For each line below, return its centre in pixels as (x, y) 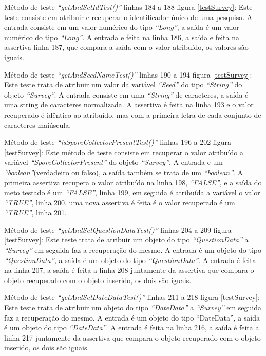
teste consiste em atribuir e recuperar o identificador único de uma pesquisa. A (128, 17)
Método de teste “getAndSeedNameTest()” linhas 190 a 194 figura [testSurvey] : (128, 74)
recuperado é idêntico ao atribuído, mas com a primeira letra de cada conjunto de (133, 114)
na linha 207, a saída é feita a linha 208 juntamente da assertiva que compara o (129, 270)
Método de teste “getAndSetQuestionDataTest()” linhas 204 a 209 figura (118, 229)
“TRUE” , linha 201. (35, 212)
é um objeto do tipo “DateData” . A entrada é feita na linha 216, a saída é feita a (132, 327)
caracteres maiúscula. (38, 125)
